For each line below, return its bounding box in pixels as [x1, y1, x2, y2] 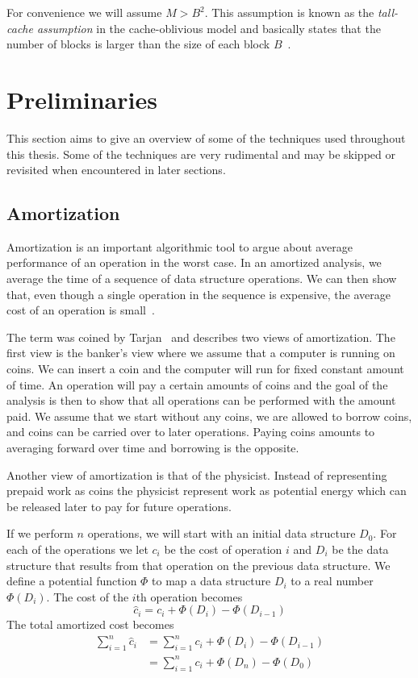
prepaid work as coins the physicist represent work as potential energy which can [6, 482, 407, 499]
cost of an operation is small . [6, 302, 155, 318]
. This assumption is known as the [204, 4, 374, 20]
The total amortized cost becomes [6, 616, 174, 633]
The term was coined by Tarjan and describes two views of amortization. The [6, 328, 395, 345]
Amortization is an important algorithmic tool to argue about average [6, 238, 353, 255]
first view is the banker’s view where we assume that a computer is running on [6, 344, 395, 361]
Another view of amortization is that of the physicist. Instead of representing [6, 466, 387, 483]
